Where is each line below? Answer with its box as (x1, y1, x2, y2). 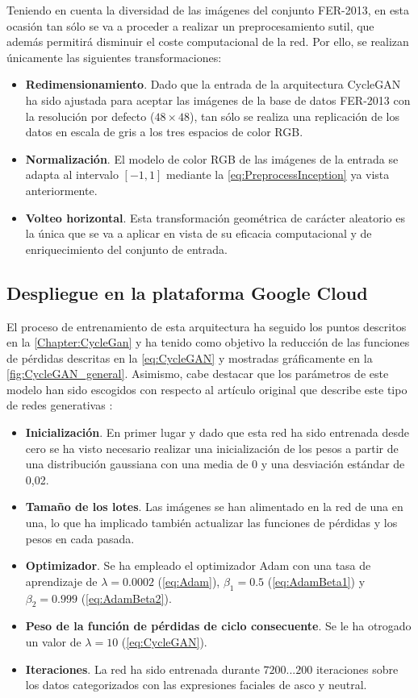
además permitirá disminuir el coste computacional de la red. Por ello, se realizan (6, 33, 409, 50)
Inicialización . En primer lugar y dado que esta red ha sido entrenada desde (25, 424, 409, 441)
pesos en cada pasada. (25, 530, 135, 546)
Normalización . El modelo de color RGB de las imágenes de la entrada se (25, 150, 399, 167)
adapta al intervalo (25, 166, 119, 183)
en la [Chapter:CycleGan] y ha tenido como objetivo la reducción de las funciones (6, 334, 410, 351)
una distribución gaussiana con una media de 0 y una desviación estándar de (25, 455, 405, 472)
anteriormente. (25, 181, 98, 198)
